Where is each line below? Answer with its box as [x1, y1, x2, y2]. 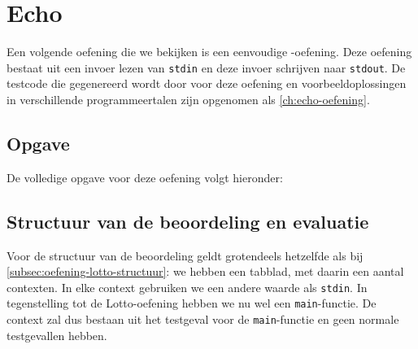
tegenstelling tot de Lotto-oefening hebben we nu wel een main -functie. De [7, 294, 377, 312]
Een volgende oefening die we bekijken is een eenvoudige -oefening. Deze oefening [7, 43, 412, 60]
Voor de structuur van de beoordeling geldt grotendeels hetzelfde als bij [7, 246, 364, 264]
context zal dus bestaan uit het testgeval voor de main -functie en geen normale [7, 311, 399, 328]
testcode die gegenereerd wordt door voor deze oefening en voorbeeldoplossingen [7, 75, 407, 92]
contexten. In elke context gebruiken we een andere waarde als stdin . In [7, 278, 368, 295]
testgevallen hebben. [7, 326, 107, 343]
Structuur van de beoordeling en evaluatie [7, 208, 369, 233]
